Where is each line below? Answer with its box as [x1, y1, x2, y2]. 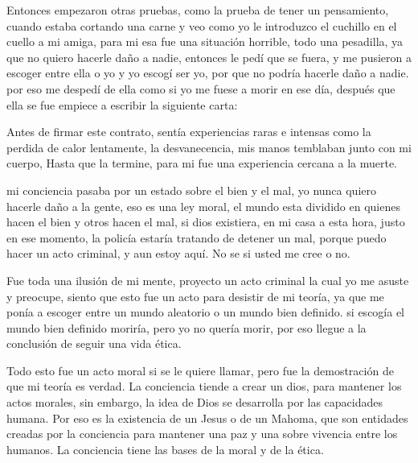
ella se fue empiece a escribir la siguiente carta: [6, 96, 238, 113]
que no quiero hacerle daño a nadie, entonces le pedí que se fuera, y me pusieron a [6, 48, 412, 65]
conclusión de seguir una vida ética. [6, 335, 182, 352]
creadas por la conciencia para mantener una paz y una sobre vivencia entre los [6, 425, 398, 442]
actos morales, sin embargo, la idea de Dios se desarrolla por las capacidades [6, 394, 383, 411]
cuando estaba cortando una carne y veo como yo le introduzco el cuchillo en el [6, 17, 397, 34]
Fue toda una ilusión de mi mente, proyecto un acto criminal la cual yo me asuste [6, 271, 409, 288]
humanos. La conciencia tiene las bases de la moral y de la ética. [6, 440, 324, 457]
